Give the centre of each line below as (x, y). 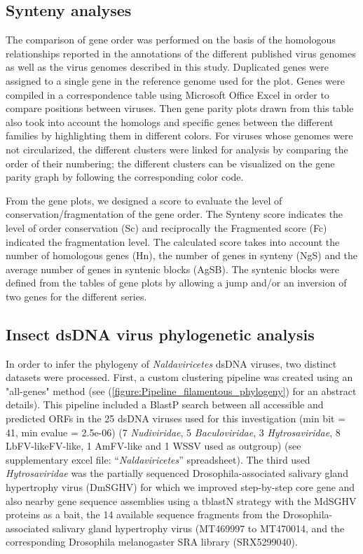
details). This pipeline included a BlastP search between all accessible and (165, 404)
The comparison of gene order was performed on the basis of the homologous (171, 40)
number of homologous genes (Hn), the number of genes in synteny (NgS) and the (182, 255)
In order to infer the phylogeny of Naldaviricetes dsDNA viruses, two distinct (171, 363)
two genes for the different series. (76, 296)
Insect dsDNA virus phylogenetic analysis (160, 334)
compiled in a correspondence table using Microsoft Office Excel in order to (167, 94)
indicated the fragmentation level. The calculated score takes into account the (173, 241)
